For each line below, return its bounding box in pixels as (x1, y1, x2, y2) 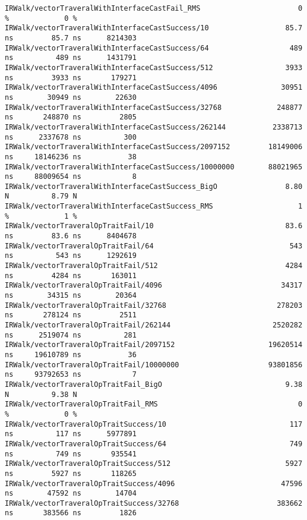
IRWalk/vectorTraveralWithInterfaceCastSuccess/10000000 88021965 (5, 162, 303, 171)
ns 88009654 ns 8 (5, 172, 137, 181)
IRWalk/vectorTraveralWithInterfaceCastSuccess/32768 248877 (5, 103, 303, 112)
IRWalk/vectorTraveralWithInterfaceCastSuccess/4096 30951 (5, 83, 303, 92)
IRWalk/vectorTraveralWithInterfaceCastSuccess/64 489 (5, 43, 303, 52)
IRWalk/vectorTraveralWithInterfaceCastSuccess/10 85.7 (5, 24, 303, 33)
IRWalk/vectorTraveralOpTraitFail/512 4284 (5, 261, 303, 270)
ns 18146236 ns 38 (5, 152, 137, 161)
